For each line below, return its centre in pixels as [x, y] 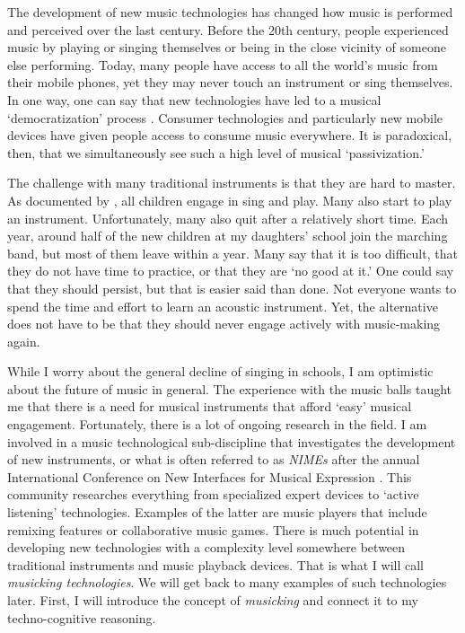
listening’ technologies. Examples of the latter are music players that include [217, 512]
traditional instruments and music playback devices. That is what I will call [216, 564]
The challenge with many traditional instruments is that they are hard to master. [232, 183]
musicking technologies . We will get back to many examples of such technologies [227, 582]
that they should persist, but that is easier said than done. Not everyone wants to [232, 288]
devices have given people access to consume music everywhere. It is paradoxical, [230, 135]
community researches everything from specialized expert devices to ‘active [213, 494]
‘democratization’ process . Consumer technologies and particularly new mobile [225, 117]
